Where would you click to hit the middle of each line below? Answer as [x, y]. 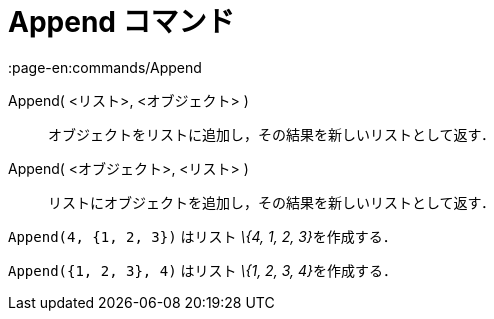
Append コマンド [121, 22]
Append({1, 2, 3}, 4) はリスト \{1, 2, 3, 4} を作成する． [202, 270]
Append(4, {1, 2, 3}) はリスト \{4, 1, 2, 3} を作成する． [202, 236]
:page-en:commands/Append [105, 67]
